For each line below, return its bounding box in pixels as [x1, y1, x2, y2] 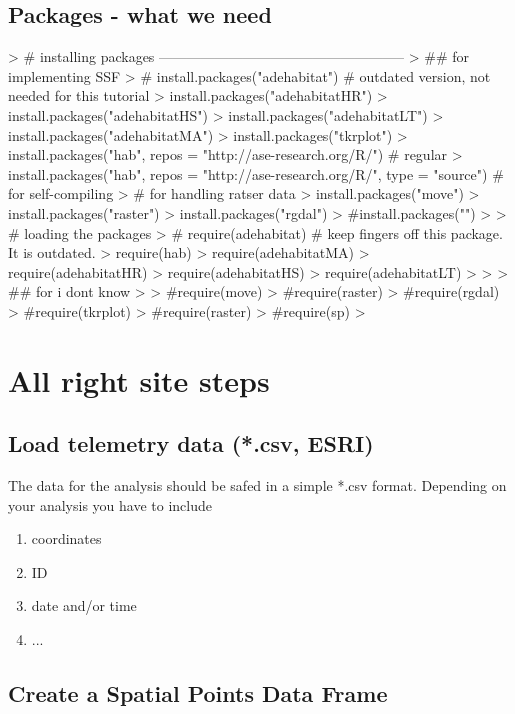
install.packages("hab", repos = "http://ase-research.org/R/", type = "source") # [8, 163, 504, 184]
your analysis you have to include [8, 494, 212, 515]
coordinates [31, 528, 102, 549]
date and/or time [31, 595, 137, 616]
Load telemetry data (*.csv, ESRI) [8, 428, 374, 459]
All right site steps [8, 359, 270, 400]
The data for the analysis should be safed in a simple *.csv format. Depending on [8, 475, 507, 496]
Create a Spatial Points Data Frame [8, 678, 388, 709]
